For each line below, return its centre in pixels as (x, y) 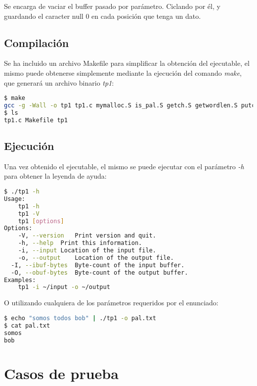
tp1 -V (29, 214)
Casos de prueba (61, 373)
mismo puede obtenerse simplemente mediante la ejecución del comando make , (123, 72)
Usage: (15, 199)
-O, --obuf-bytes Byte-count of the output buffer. (100, 272)
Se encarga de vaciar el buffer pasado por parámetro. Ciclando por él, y (112, 6)
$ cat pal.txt (27, 325)
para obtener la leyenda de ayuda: (55, 176)
